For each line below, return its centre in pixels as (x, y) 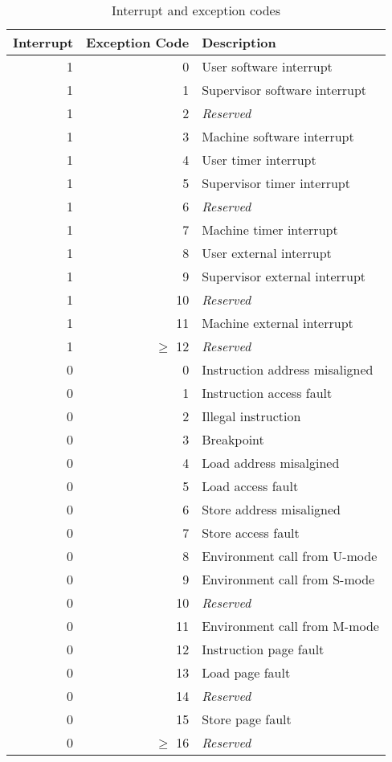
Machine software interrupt (278, 136)
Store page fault (247, 719)
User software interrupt (267, 66)
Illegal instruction (251, 416)
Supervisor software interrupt (284, 90)
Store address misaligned (271, 509)
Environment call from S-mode (288, 579)
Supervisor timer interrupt (276, 183)
